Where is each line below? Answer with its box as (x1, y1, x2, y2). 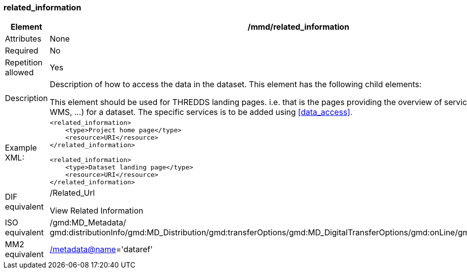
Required (5, 46, 39, 56)
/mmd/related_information (248, 22, 350, 32)
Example (5, 142, 37, 153)
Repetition (5, 57, 43, 68)
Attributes (5, 34, 42, 44)
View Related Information (50, 206, 144, 216)
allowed (5, 67, 34, 78)
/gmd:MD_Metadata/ (50, 218, 126, 228)
